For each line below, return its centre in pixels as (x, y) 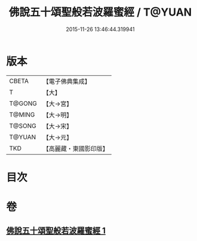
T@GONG (23, 103)
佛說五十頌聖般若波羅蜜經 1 (56, 231)
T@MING (22, 114)
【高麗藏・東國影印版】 (76, 148)
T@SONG (23, 126)
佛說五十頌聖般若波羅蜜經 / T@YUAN (100, 12)
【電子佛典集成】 (67, 81)
